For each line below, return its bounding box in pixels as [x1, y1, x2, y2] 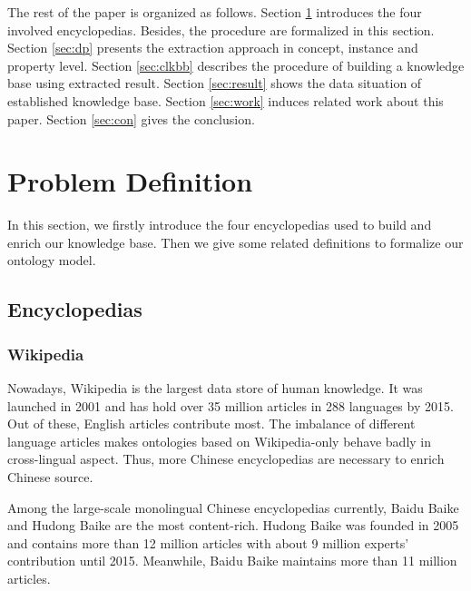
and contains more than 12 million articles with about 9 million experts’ [7, 533, 409, 552]
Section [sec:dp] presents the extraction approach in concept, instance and [7, 38, 418, 57]
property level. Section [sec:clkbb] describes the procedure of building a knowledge [7, 55, 465, 74]
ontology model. [7, 251, 96, 270]
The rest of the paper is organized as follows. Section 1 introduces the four [7, 3, 422, 21]
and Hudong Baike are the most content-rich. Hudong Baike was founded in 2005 [7, 516, 459, 535]
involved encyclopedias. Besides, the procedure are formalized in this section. [7, 20, 435, 39]
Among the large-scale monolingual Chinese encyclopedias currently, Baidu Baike [7, 497, 459, 517]
